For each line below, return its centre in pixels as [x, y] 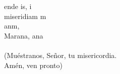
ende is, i [18, 6]
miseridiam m [25, 16]
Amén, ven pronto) [33, 65]
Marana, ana [24, 35]
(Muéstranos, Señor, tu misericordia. [61, 55]
